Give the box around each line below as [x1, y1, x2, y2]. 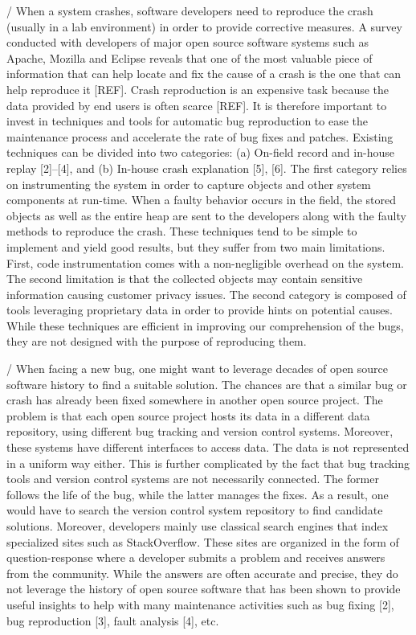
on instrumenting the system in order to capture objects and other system [6, 175, 371, 192]
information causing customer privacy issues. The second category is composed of [6, 285, 406, 302]
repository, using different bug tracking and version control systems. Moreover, [6, 423, 394, 440]
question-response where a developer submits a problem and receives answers [6, 549, 385, 566]
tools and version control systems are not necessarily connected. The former [6, 470, 379, 487]
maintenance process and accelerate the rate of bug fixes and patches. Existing [6, 128, 394, 145]
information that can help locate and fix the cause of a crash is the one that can [6, 65, 402, 82]
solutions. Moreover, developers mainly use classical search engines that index [6, 518, 389, 534]
